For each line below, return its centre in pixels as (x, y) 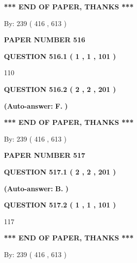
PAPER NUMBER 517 (45, 155)
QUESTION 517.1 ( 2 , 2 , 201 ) (60, 171)
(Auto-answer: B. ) (36, 188)
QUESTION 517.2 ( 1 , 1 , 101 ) (60, 205)
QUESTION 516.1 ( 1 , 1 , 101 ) (60, 56)
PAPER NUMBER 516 (45, 40)
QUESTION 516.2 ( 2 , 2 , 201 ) (60, 89)
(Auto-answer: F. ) (36, 105)
